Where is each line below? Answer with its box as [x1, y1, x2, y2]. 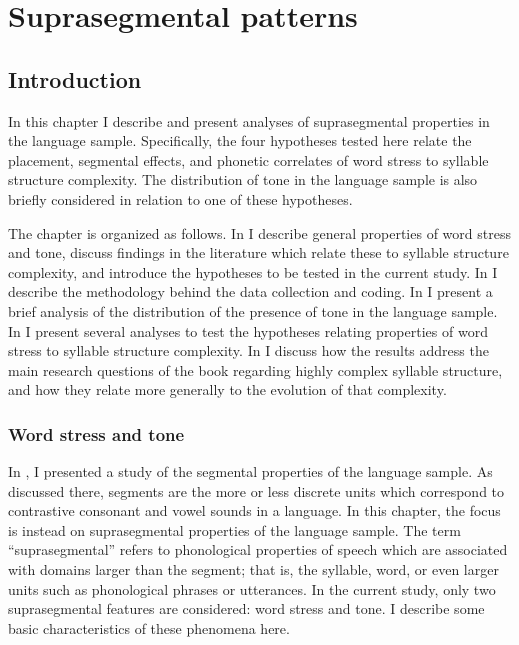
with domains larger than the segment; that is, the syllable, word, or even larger [8, 559, 499, 580]
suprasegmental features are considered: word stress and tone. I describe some [8, 598, 485, 619]
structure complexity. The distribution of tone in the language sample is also [8, 169, 478, 190]
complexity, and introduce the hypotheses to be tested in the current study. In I [8, 261, 498, 282]
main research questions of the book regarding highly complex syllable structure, [8, 359, 503, 380]
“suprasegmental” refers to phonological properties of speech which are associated [8, 539, 508, 560]
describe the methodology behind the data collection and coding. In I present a [8, 281, 493, 302]
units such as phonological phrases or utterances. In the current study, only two [8, 578, 496, 599]
